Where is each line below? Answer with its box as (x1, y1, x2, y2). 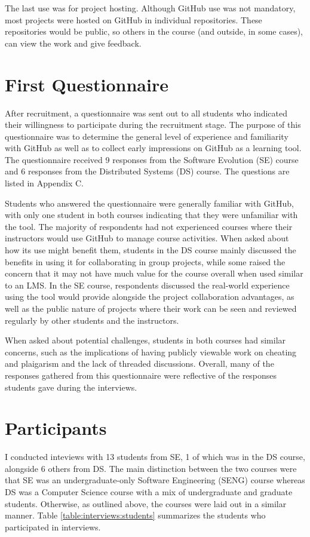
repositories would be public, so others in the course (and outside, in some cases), (5, 25, 303, 38)
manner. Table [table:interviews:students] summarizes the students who (5, 509, 266, 521)
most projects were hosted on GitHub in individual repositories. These (5, 13, 262, 26)
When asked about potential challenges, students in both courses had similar (5, 334, 286, 346)
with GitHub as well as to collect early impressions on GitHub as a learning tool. (5, 142, 302, 154)
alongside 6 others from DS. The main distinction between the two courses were (5, 462, 297, 474)
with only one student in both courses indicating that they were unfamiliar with (5, 208, 298, 221)
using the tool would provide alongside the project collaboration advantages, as (5, 290, 294, 303)
